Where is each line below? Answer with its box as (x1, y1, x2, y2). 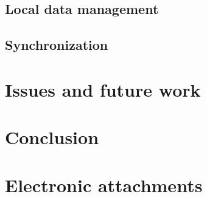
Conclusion (5, 125, 99, 150)
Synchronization (5, 35, 108, 54)
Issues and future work (5, 77, 201, 102)
